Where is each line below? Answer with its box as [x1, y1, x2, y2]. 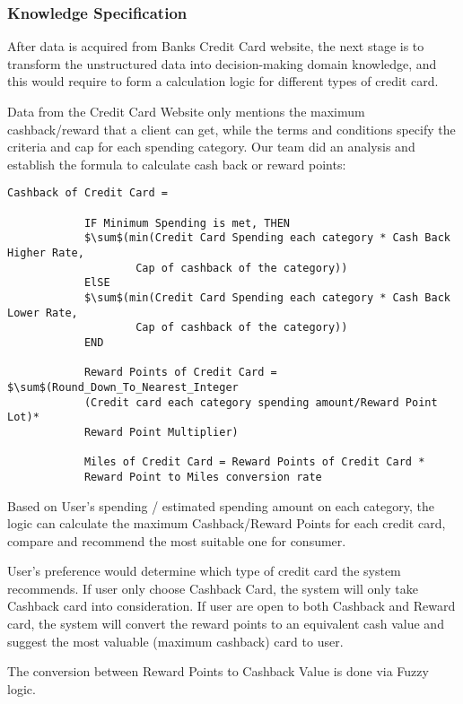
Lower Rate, [7, 306, 78, 319]
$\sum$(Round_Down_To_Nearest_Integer [7, 380, 239, 394]
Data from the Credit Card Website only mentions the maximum [7, 102, 365, 120]
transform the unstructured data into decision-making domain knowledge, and [7, 54, 437, 73]
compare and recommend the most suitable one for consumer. [7, 531, 346, 550]
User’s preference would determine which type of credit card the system [7, 561, 401, 580]
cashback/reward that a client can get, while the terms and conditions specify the [7, 119, 456, 138]
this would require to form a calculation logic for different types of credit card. [7, 72, 439, 91]
